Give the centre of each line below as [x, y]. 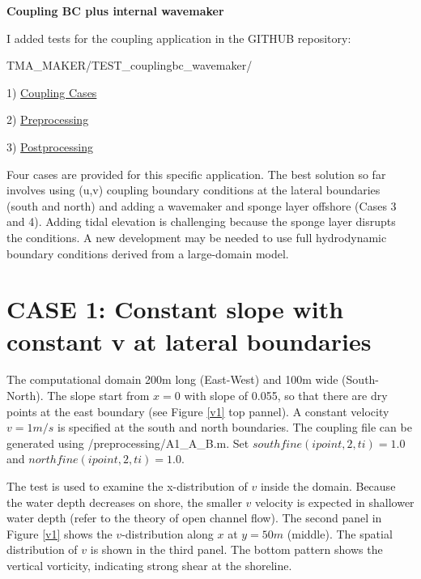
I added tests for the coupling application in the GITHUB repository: [179, 38]
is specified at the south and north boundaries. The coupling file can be [234, 427]
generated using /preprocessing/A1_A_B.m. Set [128, 443]
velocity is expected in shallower [335, 502]
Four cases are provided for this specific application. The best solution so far [196, 174]
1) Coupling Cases [52, 92]
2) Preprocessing [48, 119]
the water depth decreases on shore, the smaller [124, 502]
